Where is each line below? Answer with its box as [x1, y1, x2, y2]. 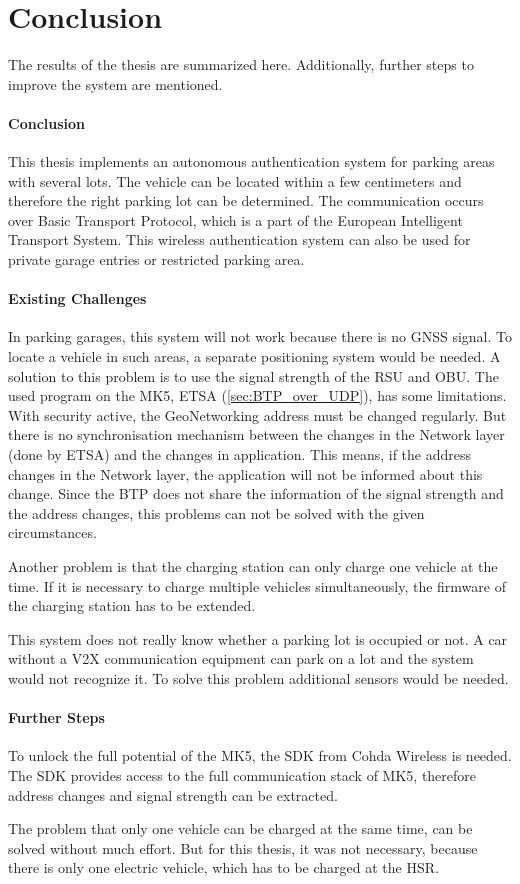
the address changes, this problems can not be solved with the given [8, 502, 425, 523]
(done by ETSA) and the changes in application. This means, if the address [8, 444, 472, 465]
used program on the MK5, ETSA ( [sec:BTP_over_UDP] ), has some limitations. [8, 385, 507, 406]
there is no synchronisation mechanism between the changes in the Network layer [8, 424, 505, 445]
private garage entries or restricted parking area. [8, 249, 305, 270]
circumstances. [8, 522, 97, 543]
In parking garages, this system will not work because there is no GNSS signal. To [8, 326, 512, 347]
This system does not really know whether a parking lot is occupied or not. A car [8, 628, 508, 649]
